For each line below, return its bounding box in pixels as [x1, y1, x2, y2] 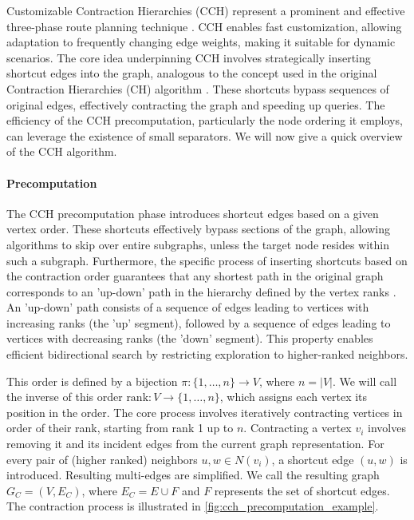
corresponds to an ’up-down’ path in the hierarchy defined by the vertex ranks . [6, 283, 396, 300]
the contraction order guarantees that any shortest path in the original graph [6, 268, 384, 284]
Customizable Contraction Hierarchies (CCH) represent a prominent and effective [6, 2, 405, 18]
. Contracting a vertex [243, 419, 352, 436]
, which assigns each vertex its [219, 388, 368, 405]
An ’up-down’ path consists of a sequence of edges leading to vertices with [6, 299, 369, 316]
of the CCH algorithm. [6, 143, 117, 160]
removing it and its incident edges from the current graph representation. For [6, 435, 384, 452]
